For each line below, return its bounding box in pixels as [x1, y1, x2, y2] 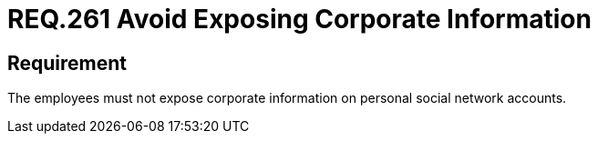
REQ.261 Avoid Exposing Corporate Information [7, 4, 592, 35]
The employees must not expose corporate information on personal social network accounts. [7, 90, 567, 106]
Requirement [7, 51, 128, 75]
